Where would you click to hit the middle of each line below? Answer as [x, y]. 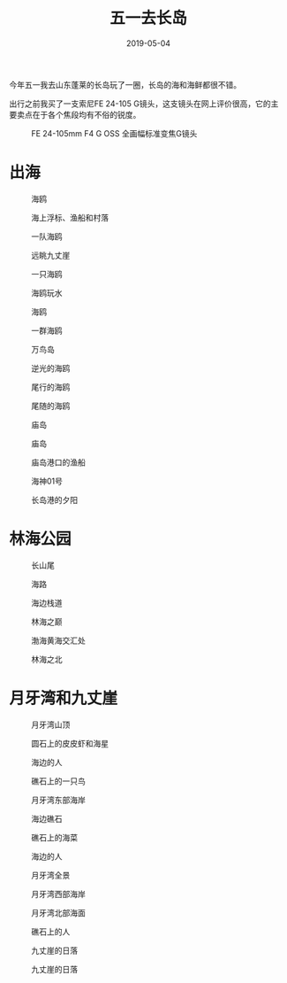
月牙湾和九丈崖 [64, 698]
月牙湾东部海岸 [58, 800]
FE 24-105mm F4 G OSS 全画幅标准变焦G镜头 [114, 133]
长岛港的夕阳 [54, 499]
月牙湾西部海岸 [58, 894]
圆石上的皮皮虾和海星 [70, 743]
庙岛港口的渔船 [58, 462]
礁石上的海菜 [54, 837]
